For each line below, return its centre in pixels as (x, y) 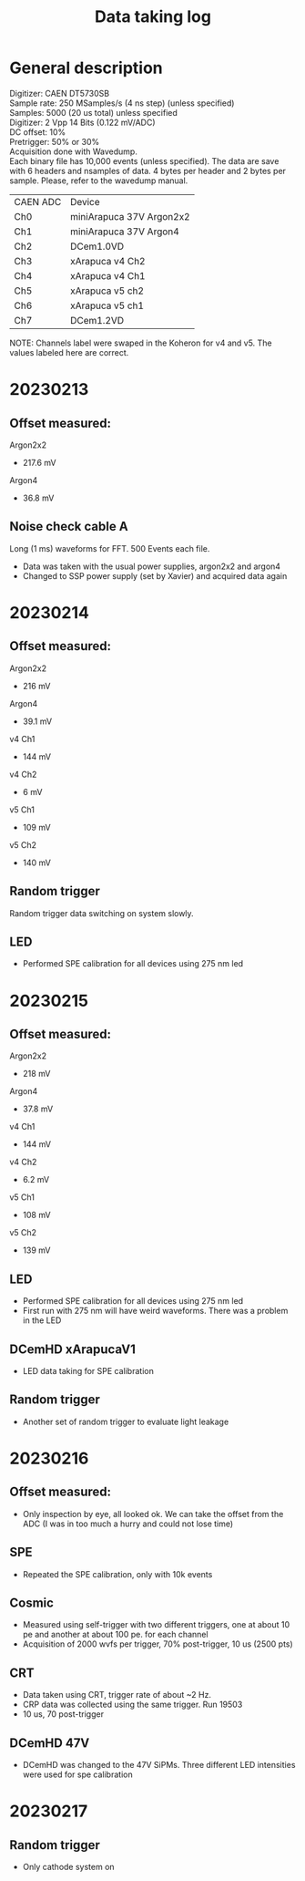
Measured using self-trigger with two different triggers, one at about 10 (156, 1625)
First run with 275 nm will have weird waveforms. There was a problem (155, 1311)
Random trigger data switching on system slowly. (102, 913)
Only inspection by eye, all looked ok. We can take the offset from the (153, 1514)
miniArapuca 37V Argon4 (124, 232)
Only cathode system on (69, 1867)
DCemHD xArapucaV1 (73, 1349)
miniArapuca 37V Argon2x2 (130, 216)
